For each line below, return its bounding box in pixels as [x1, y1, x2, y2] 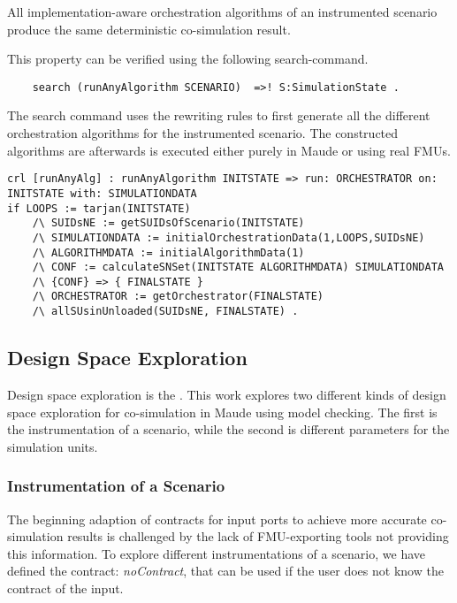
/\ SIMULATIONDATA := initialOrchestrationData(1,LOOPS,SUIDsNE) [32, 231, 425, 244]
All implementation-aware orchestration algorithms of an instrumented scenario [7, 3, 438, 20]
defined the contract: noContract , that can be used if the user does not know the [7, 561, 444, 580]
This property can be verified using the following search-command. [7, 50, 369, 68]
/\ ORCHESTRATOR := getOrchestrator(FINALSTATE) [32, 290, 324, 303]
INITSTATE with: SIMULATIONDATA [7, 187, 197, 200]
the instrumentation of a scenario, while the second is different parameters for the [7, 420, 450, 439]
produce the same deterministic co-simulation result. [7, 19, 291, 38]
